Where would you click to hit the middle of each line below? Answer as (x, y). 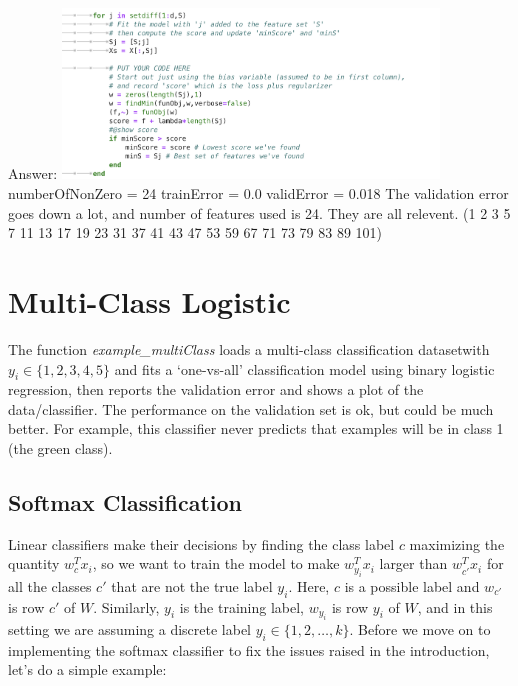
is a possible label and (412, 585)
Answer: (33, 173)
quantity (34, 563)
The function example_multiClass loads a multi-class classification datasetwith (249, 348)
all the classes (50, 585)
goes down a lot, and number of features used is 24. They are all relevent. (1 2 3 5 (259, 212)
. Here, (309, 585)
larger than (413, 563)
